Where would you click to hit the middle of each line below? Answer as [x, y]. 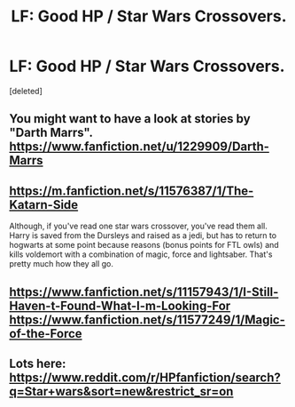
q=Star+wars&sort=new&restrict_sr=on [121, 391]
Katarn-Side [44, 205]
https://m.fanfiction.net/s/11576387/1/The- [132, 191]
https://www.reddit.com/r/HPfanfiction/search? [145, 377]
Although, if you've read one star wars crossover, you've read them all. [139, 226]
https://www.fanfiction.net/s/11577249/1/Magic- [147, 319]
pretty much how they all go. [61, 264]
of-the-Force [46, 334]
